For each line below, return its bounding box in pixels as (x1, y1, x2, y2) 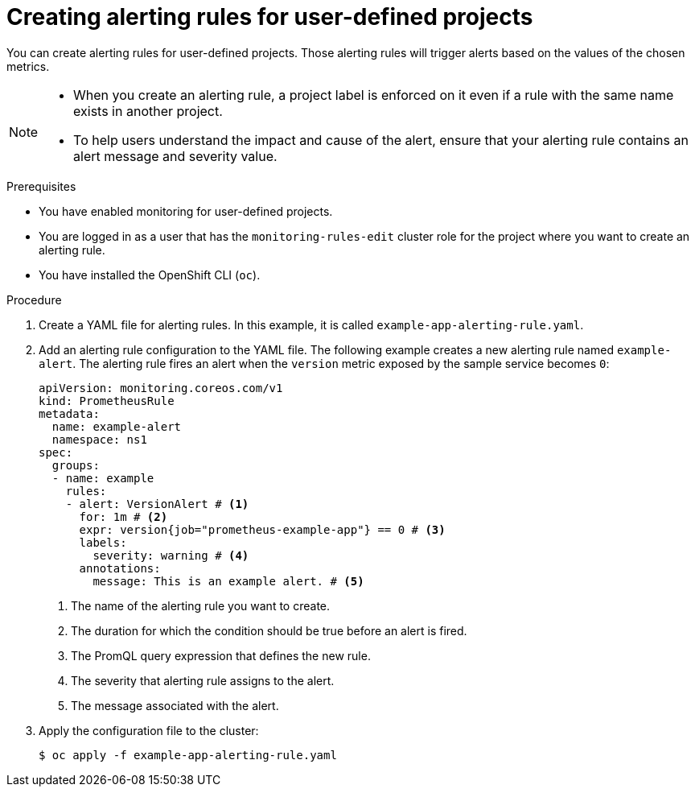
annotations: (79, 561, 161, 575)
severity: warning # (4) (93, 548, 249, 562)
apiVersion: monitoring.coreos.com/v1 (39, 381, 283, 394)
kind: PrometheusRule (39, 394, 175, 407)
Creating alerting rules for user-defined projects (6, 3, 533, 31)
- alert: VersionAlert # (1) (65, 497, 249, 510)
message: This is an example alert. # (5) (93, 574, 364, 588)
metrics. (6, 59, 50, 73)
